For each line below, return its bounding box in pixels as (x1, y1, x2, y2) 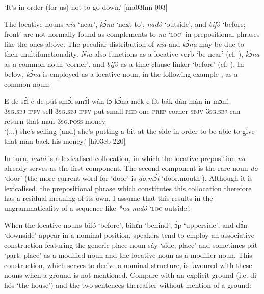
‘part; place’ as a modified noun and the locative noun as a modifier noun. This (4, 250, 252, 260)
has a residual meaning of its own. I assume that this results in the (4, 193, 213, 203)
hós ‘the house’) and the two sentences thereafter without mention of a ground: (4, 279, 251, 290)
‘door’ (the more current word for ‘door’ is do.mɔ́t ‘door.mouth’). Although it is (4, 172, 253, 183)
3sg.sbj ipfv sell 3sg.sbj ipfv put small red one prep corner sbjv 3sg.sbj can (4, 105, 241, 116)
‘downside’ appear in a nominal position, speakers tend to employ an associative (4, 229, 254, 240)
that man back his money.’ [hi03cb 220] (4, 136, 126, 146)
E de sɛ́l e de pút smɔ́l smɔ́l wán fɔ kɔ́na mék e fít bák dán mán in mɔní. (4, 95, 230, 106)
